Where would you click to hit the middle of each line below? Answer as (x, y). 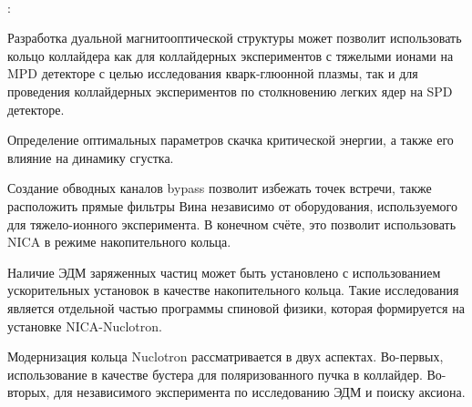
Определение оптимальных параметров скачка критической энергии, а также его (231, 140)
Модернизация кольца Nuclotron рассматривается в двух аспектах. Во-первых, (226, 356)
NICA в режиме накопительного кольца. (119, 242)
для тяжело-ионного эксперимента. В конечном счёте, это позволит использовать (232, 224)
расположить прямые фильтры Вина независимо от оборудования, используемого (232, 205)
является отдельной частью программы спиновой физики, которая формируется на (236, 307)
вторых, (29, 392)
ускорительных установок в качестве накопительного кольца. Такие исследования (233, 290)
